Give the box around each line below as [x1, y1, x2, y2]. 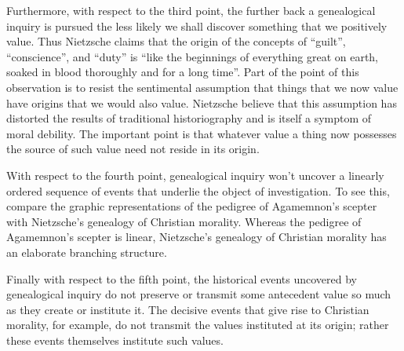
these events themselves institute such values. [6, 331, 224, 348]
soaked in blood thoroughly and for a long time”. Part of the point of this [6, 64, 359, 80]
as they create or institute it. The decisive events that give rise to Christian [6, 301, 369, 317]
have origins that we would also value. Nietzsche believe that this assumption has [6, 94, 397, 111]
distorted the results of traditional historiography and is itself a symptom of [6, 110, 372, 126]
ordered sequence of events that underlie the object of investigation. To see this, [6, 182, 390, 199]
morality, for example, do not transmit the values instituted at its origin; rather [6, 316, 389, 333]
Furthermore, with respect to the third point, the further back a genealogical [6, 2, 376, 18]
